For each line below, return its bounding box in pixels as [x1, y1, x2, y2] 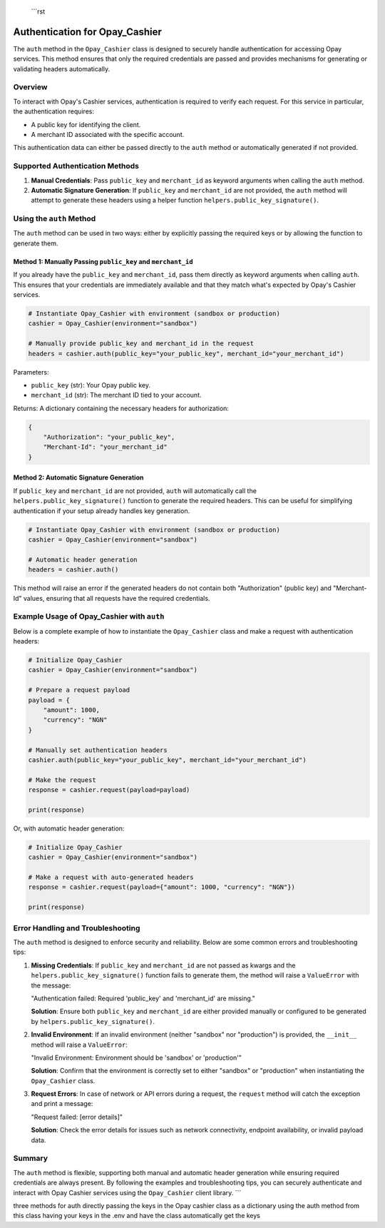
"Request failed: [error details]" [31, 1112, 123, 1121]
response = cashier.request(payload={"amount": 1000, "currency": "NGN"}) [28, 883, 296, 891]
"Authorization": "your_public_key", [43, 433, 175, 442]
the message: [31, 981, 71, 990]
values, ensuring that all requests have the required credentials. [23, 594, 210, 602]
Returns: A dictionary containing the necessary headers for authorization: [13, 404, 230, 412]
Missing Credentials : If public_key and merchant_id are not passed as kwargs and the [31, 960, 296, 970]
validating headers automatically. [13, 64, 111, 73]
